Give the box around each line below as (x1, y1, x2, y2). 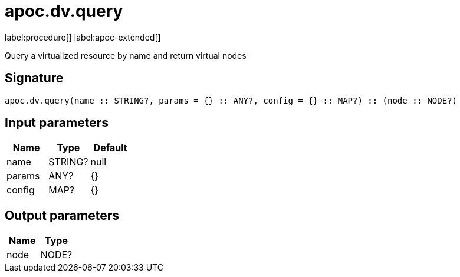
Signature (5, 71, 64, 86)
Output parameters (5, 208, 119, 223)
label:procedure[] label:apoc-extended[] (5, 32, 161, 42)
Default (93, 142, 127, 154)
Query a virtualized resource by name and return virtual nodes (5, 50, 247, 61)
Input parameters (5, 115, 109, 131)
